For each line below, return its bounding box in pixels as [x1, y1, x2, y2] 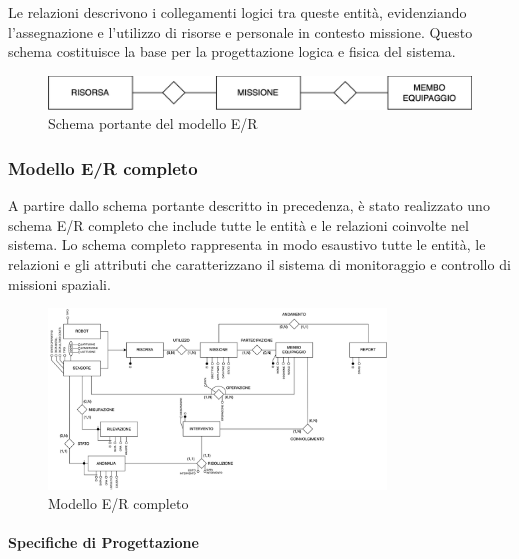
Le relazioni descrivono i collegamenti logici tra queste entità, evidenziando [8, 2, 467, 22]
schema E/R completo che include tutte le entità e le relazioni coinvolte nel [8, 214, 469, 235]
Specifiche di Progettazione [8, 532, 199, 553]
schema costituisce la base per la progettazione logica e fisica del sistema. [8, 41, 456, 62]
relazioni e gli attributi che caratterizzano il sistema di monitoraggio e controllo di [8, 253, 511, 274]
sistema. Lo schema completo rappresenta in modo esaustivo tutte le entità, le [8, 234, 486, 255]
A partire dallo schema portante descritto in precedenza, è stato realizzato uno [8, 195, 490, 216]
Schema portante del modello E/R [48, 113, 258, 134]
